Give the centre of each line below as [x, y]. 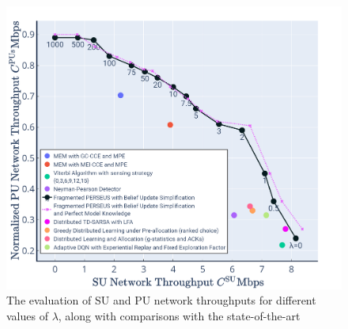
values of [27, 315]
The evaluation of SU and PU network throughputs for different [161, 300]
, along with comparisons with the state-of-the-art [179, 315]
